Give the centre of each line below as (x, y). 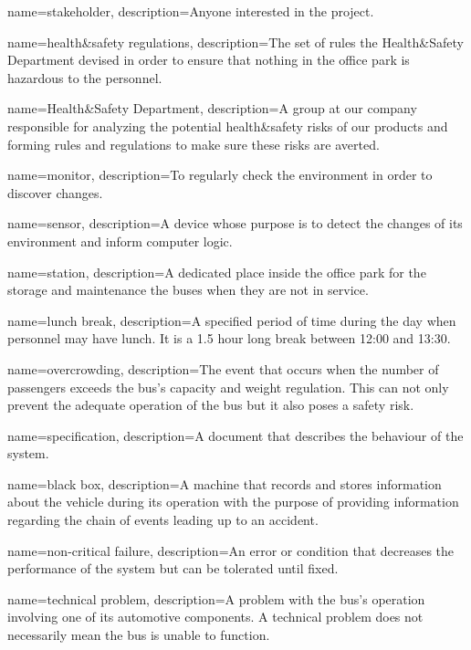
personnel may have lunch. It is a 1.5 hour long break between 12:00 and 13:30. (229, 338)
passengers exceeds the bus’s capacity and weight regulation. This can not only (228, 387)
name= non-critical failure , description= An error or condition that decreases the (231, 550)
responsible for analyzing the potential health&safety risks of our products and (228, 126)
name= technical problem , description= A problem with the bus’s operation (216, 598)
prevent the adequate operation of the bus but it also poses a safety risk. (211, 405)
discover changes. (55, 192)
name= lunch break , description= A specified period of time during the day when (232, 320)
